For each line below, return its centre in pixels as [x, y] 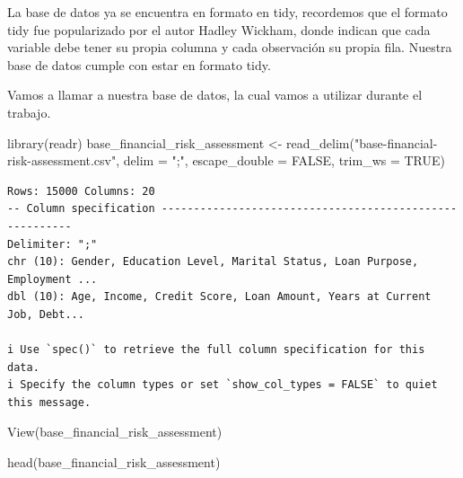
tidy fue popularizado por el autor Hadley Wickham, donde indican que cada [219, 29]
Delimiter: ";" [52, 244]
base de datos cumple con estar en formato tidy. [139, 64]
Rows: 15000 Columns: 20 [81, 191]
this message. [49, 402]
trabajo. [29, 112]
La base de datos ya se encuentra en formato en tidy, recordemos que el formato [227, 12]
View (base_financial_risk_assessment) [115, 432]
